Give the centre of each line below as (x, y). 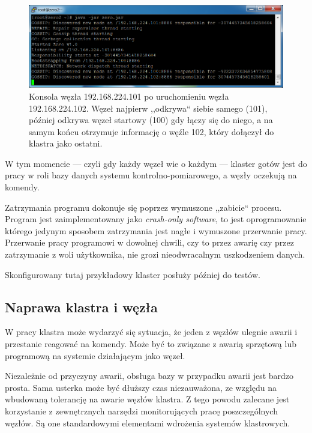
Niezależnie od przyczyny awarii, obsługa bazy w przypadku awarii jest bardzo (149, 376)
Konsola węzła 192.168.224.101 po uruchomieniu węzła (129, 96)
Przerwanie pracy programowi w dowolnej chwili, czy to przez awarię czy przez (149, 242)
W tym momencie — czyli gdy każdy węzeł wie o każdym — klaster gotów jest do (156, 163)
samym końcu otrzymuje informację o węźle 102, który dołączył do (151, 131)
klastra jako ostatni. (66, 143)
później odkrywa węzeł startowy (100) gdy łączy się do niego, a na (151, 120)
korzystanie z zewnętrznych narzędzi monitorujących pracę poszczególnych (141, 411)
